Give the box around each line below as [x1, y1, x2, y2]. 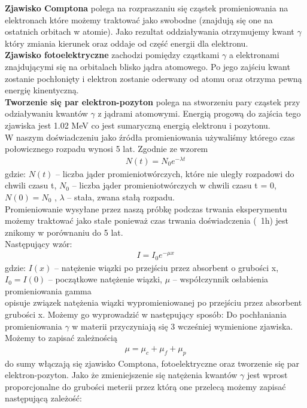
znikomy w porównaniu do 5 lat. [5, 226, 123, 238]
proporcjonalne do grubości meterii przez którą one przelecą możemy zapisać [5, 380, 286, 392]
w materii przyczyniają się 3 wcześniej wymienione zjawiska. [72, 319, 293, 332]
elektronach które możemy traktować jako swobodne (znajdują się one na [5, 13, 273, 26]
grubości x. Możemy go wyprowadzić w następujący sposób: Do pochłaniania [5, 307, 287, 320]
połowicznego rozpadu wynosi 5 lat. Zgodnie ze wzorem [5, 142, 208, 155]
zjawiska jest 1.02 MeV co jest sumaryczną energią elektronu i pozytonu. [5, 118, 270, 131]
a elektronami [229, 48, 279, 61]
